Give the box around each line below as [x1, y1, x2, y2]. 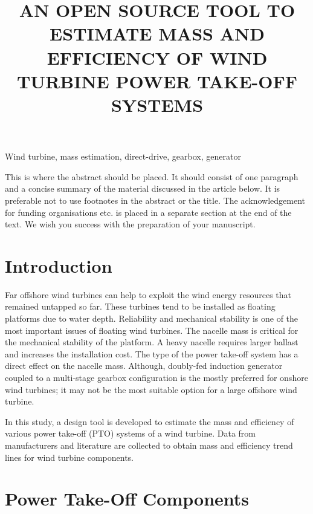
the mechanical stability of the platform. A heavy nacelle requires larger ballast [5, 336, 298, 348]
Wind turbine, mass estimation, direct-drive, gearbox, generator [5, 150, 241, 163]
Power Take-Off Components [5, 486, 250, 511]
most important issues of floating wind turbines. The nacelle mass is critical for [5, 324, 298, 336]
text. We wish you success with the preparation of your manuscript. [5, 218, 256, 230]
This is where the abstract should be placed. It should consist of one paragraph [5, 170, 298, 183]
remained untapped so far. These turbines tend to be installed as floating [5, 300, 276, 313]
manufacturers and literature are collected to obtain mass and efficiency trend [5, 438, 293, 451]
